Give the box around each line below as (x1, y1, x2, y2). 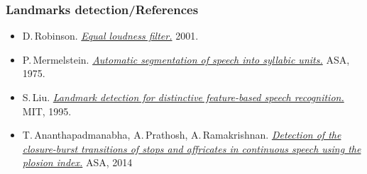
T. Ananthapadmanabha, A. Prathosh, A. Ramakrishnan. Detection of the (22, 127, 341, 142)
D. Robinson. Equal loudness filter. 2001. (22, 28, 199, 43)
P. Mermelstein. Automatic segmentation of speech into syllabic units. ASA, (22, 52, 350, 66)
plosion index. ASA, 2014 (22, 155, 133, 170)
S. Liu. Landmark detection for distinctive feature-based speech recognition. (22, 90, 344, 104)
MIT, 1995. (22, 103, 72, 118)
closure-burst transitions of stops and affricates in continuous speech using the (22, 141, 361, 156)
